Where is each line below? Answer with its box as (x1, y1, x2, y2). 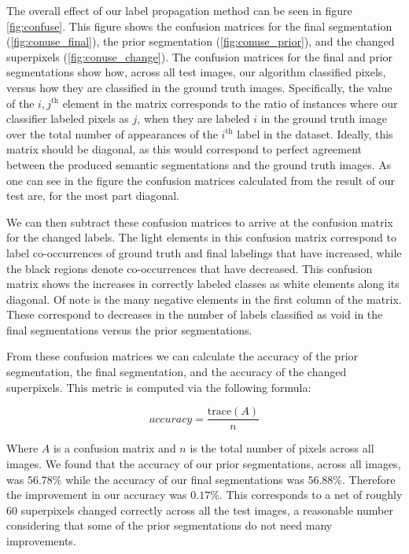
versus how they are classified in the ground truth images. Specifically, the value (6, 79, 392, 95)
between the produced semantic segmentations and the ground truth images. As (6, 156, 392, 172)
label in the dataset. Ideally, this (237, 125, 393, 142)
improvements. (6, 532, 76, 548)
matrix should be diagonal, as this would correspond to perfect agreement (6, 141, 363, 157)
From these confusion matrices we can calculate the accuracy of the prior (6, 348, 359, 364)
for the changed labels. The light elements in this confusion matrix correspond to (6, 229, 396, 246)
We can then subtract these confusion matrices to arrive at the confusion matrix (6, 213, 393, 230)
